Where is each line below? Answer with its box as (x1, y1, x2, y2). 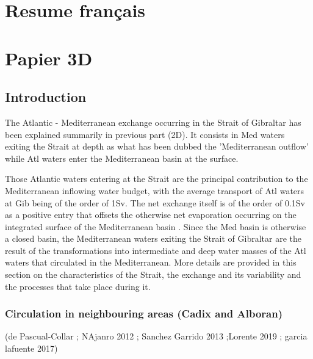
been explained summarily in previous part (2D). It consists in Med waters (5, 128, 285, 140)
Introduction (5, 87, 87, 106)
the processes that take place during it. (5, 280, 151, 292)
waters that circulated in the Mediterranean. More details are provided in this (5, 256, 297, 269)
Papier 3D (5, 45, 93, 70)
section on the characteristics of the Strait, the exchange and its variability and (5, 268, 301, 281)
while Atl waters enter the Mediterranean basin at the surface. (5, 151, 239, 164)
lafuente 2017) (5, 342, 58, 355)
